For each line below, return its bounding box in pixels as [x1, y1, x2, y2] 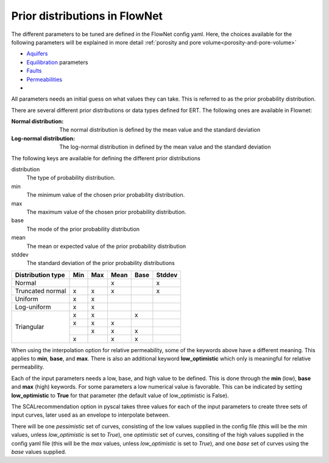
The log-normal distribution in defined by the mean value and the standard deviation [59, 143, 271, 150]
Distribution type [15, 270, 65, 279]
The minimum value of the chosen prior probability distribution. [26, 191, 185, 199]
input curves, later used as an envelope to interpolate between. [11, 411, 170, 419]
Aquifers [26, 50, 48, 57]
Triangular [15, 323, 44, 331]
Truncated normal [15, 286, 66, 295]
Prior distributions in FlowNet [11, 9, 163, 23]
